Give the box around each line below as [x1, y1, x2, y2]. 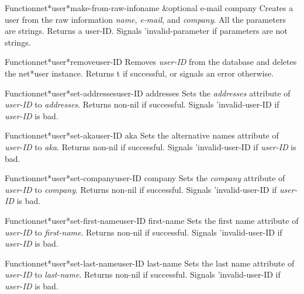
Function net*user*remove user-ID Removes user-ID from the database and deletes [5, 56, 297, 68]
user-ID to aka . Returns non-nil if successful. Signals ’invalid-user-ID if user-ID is [5, 140, 296, 153]
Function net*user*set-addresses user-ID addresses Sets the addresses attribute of [5, 87, 291, 99]
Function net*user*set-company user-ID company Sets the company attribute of [5, 172, 285, 184]
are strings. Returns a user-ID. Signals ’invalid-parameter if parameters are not [5, 25, 288, 37]
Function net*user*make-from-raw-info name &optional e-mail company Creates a [5, 2, 293, 13]
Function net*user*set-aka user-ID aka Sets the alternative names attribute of [5, 129, 279, 141]
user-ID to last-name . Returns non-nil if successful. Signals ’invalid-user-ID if [5, 268, 281, 281]
